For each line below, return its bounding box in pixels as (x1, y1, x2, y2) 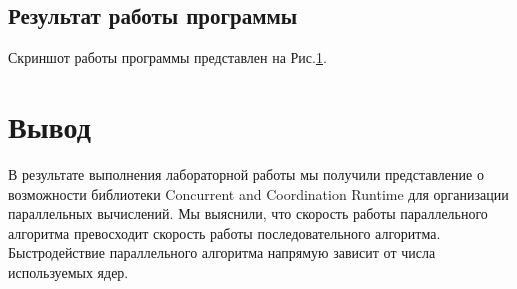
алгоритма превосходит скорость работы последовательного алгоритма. (8, 222, 441, 243)
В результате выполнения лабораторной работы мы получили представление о (8, 163, 484, 184)
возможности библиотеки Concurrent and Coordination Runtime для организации (8, 183, 509, 204)
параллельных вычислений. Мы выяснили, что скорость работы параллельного (8, 203, 488, 224)
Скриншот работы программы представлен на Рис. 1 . (8, 47, 327, 68)
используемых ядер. (8, 261, 129, 282)
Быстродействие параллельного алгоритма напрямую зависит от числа (8, 242, 436, 263)
